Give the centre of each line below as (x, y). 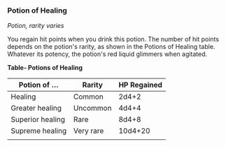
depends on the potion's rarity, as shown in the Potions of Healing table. (111, 47)
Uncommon (92, 108)
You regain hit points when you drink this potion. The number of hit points (113, 39)
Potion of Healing (37, 10)
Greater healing (36, 108)
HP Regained (141, 85)
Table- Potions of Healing (45, 68)
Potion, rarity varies (36, 26)
